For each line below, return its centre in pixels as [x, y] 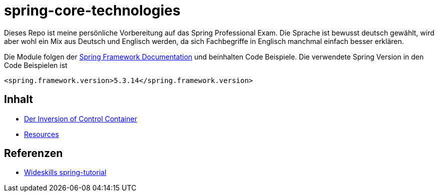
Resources [42, 134]
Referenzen [34, 153]
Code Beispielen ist [36, 65]
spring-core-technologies [92, 10]
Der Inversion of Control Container [81, 118]
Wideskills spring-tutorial [65, 172]
